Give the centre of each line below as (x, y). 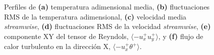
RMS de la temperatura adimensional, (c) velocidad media (95, 16)
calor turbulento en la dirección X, (57, 46)
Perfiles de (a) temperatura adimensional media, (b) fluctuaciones (107, 6)
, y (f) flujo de (181, 36)
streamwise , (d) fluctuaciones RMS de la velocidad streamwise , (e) (108, 26)
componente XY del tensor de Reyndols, (66, 36)
